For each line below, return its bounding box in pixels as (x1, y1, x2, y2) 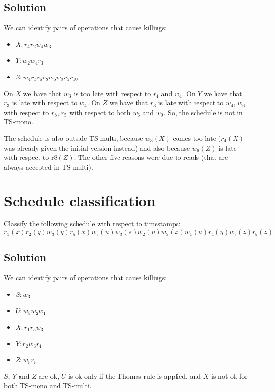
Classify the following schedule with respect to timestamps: (4, 218, 181, 229)
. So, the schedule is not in (163, 107, 243, 117)
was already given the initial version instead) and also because (4, 142, 190, 153)
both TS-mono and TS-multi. (4, 380, 92, 391)
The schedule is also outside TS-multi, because (4, 133, 143, 143)
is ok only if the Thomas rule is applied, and (68, 371, 201, 381)
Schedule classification (4, 190, 156, 210)
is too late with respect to (74, 88, 151, 98)
